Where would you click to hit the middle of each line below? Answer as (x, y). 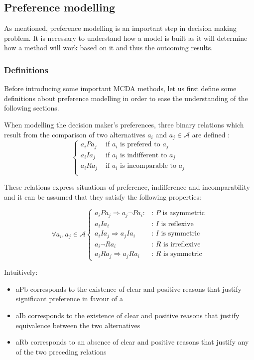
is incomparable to (148, 166)
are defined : (211, 134)
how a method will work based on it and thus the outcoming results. (109, 48)
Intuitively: (21, 272)
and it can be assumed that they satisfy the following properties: (103, 196)
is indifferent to (144, 155)
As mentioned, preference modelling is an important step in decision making (120, 28)
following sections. (32, 108)
